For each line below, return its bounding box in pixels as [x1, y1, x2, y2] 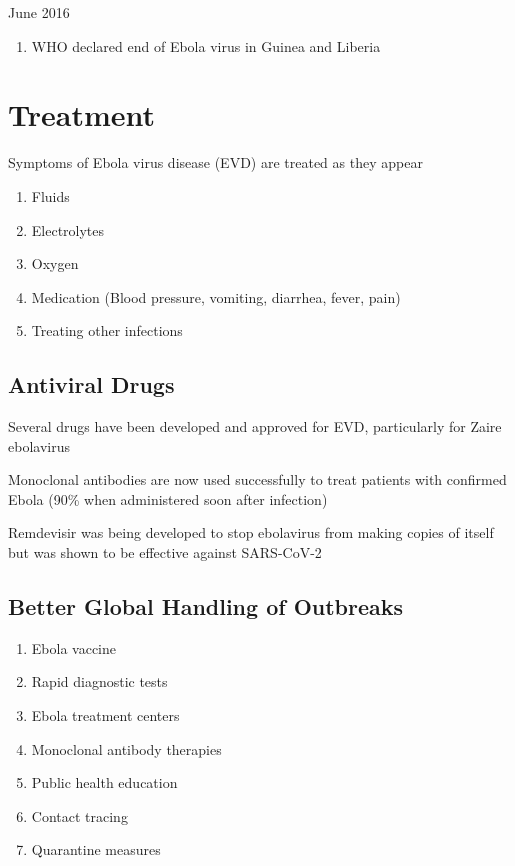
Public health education [31, 772, 178, 793]
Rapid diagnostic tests [31, 671, 168, 692]
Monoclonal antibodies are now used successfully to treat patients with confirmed [8, 469, 507, 490]
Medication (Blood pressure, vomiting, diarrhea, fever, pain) [31, 286, 401, 307]
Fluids [31, 185, 70, 206]
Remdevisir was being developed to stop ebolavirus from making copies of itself [8, 522, 494, 543]
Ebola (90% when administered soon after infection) [8, 488, 328, 509]
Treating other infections [31, 320, 183, 341]
